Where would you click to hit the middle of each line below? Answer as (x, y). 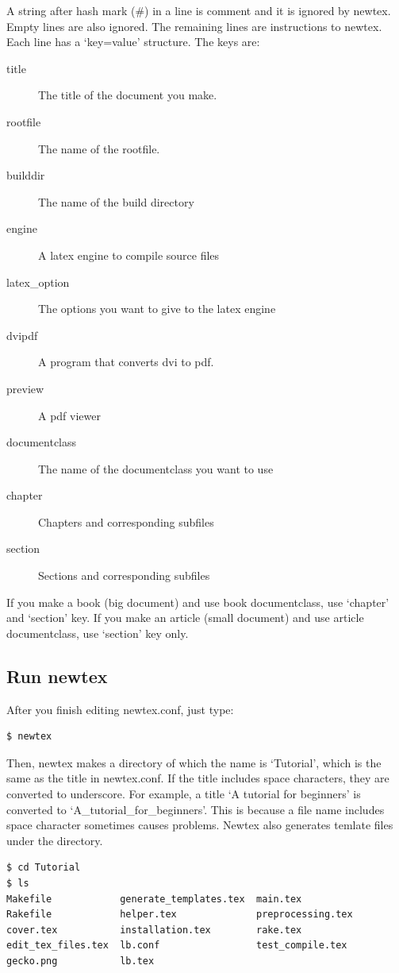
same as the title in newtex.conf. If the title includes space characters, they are (198, 778)
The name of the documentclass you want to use (156, 468)
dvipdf (22, 335)
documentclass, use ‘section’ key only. (98, 633)
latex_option (38, 282)
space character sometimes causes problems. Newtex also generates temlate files (200, 825)
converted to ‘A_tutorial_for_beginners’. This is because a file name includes (196, 809)
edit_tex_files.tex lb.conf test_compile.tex (177, 946)
